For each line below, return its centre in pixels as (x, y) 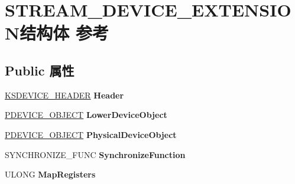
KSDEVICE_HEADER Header (64, 95)
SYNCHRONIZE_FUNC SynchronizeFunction (95, 154)
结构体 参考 (64, 33)
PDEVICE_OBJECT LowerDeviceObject (86, 115)
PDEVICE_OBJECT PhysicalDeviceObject (91, 134)
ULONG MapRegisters (50, 174)
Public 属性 (40, 70)
